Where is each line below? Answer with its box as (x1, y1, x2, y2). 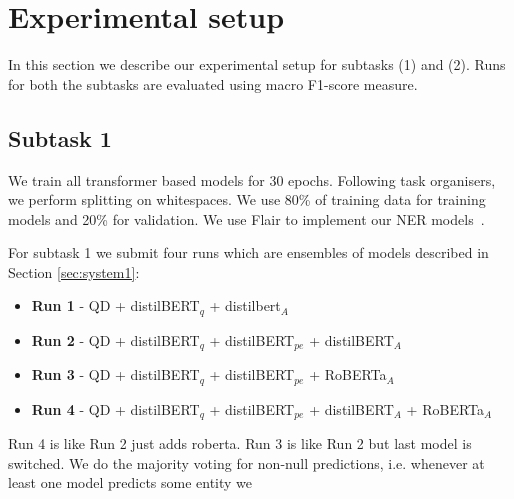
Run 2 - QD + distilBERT (31, 329, 200, 350)
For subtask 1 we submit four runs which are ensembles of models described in (8, 242, 489, 263)
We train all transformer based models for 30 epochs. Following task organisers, (8, 169, 496, 190)
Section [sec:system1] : (8, 261, 140, 282)
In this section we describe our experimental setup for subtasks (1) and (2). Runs (8, 54, 506, 75)
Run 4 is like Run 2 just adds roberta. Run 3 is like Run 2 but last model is (8, 433, 472, 454)
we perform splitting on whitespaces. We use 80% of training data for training (8, 189, 486, 210)
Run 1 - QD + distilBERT (31, 295, 200, 316)
